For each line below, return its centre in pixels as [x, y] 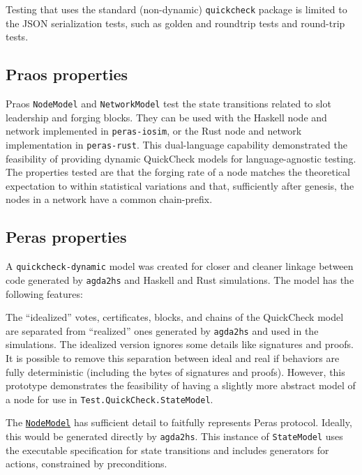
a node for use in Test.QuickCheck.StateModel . [110, 399]
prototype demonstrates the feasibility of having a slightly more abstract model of [181, 385]
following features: [44, 293]
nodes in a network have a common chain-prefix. [109, 199]
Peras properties [66, 237]
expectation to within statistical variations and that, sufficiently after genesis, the [180, 185]
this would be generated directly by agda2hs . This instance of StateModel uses [174, 436]
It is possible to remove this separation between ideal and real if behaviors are [173, 357]
